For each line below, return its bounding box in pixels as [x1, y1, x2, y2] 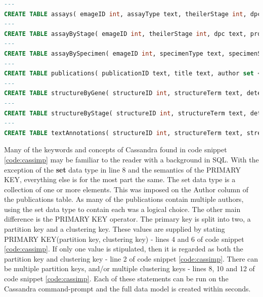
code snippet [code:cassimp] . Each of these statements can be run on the [4, 273, 229, 284]
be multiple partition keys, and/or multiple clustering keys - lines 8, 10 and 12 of [4, 263, 255, 274]
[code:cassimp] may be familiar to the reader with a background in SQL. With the [4, 154, 259, 164]
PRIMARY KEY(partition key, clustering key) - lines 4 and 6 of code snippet [4, 233, 244, 244]
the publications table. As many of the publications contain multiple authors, [4, 194, 244, 204]
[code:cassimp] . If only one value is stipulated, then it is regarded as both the [4, 243, 243, 254]
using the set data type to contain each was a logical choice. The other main [4, 203, 241, 214]
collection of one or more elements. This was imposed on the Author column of [4, 184, 248, 194]
